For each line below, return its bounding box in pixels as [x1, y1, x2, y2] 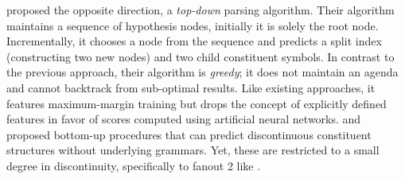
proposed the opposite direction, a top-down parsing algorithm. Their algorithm [6, 2, 395, 18]
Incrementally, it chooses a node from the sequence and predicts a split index [6, 33, 382, 49]
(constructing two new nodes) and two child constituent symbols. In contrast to [6, 48, 395, 64]
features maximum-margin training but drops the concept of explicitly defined [6, 95, 387, 111]
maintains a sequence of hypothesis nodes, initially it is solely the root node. [6, 17, 379, 33]
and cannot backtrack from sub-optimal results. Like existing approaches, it [6, 79, 376, 95]
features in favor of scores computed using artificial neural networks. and [6, 111, 361, 127]
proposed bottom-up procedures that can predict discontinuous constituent [6, 126, 372, 142]
